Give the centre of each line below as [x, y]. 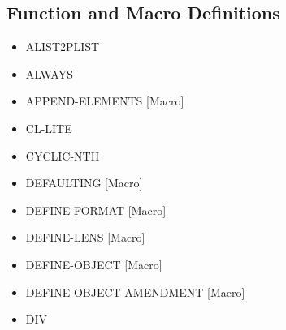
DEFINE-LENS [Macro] [85, 237]
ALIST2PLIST [63, 47]
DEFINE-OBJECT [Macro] [94, 264]
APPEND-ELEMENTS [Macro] [105, 101]
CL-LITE [49, 128]
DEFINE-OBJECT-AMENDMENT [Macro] [135, 291]
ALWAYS [49, 73]
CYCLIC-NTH [63, 155]
